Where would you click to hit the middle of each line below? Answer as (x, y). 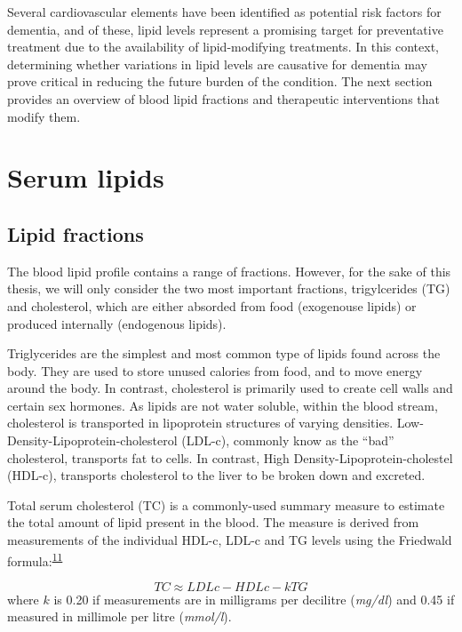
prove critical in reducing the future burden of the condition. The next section (220, 81)
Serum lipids (86, 177)
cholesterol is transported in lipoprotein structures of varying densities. (200, 423)
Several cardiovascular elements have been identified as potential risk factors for (224, 12)
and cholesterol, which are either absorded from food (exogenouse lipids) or (212, 305)
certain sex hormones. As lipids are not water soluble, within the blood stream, (223, 405)
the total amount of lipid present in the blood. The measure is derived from (213, 522)
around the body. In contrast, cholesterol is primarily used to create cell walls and (230, 388)
